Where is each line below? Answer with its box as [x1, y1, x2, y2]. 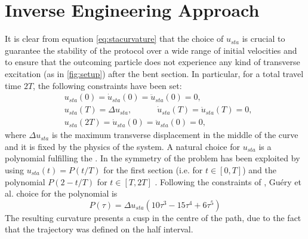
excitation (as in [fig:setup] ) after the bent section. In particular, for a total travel [5, 67, 304, 79]
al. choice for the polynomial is [5, 187, 118, 200]
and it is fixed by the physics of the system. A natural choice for [5, 140, 241, 152]
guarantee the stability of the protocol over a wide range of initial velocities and [5, 44, 297, 56]
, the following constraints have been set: [33, 79, 182, 91]
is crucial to [242, 32, 285, 45]
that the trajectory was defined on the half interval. [5, 223, 193, 235]
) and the [242, 163, 276, 176]
